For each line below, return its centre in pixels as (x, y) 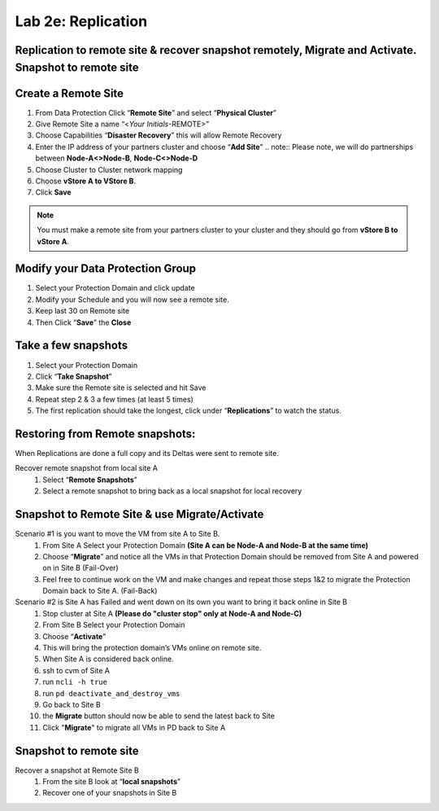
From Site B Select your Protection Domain (114, 625)
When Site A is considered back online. (108, 659)
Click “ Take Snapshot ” (74, 376)
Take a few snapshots (72, 346)
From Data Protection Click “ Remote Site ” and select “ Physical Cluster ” (156, 112)
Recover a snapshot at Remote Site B (77, 770)
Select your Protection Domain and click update (115, 288)
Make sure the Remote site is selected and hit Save (121, 388)
